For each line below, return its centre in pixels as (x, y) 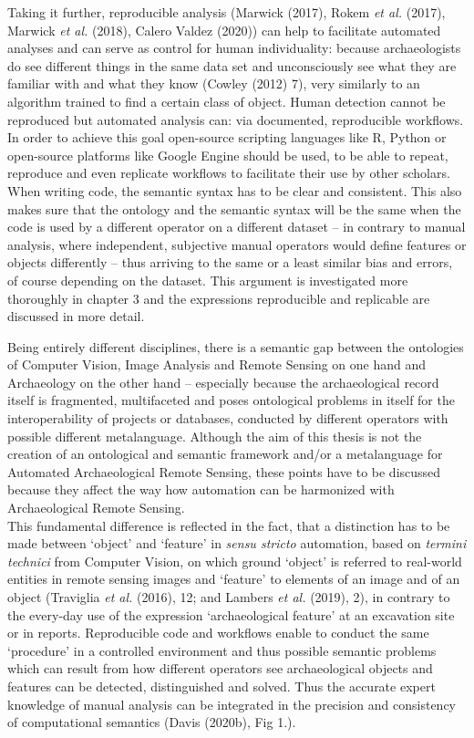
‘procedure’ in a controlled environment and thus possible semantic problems (222, 650)
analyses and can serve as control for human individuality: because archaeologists (234, 48)
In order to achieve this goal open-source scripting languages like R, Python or (227, 137)
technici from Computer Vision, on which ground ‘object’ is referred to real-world (235, 561)
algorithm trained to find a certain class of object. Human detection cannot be (227, 101)
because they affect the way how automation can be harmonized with (201, 489)
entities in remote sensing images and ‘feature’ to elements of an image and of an (234, 579)
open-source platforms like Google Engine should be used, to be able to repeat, (228, 155)
